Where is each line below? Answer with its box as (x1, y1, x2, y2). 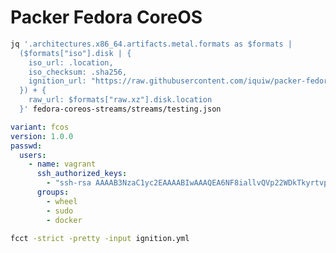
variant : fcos (10, 122, 70, 132)
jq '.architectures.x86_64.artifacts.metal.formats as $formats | (10, 39, 293, 49)
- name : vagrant (28, 159, 97, 170)
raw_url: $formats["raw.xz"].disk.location (28, 95, 213, 105)
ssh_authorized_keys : (36, 169, 128, 179)
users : (19, 150, 47, 160)
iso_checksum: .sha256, (28, 67, 128, 77)
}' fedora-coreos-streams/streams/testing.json (19, 104, 222, 115)
